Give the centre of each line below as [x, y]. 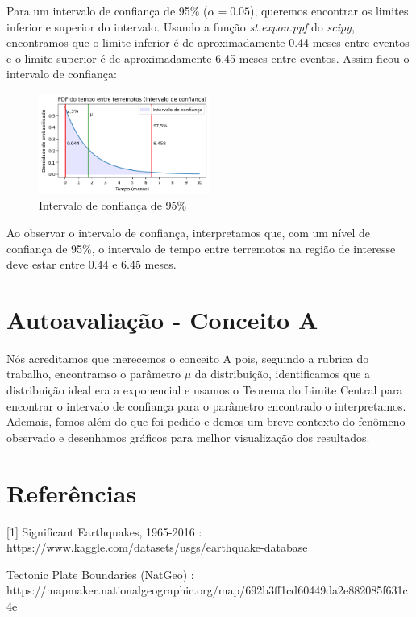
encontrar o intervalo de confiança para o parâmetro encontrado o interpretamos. [206, 405]
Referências [72, 492]
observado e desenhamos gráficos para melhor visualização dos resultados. [188, 437]
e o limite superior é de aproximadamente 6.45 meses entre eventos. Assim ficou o [208, 58]
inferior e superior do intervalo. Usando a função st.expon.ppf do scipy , [181, 26]
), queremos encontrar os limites [329, 10]
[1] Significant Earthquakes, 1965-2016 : [104, 531]
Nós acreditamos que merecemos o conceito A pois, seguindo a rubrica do [188, 358]
